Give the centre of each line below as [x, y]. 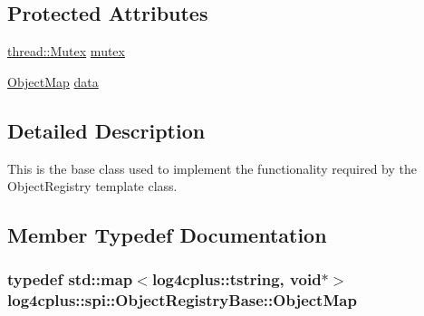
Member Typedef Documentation [167, 235]
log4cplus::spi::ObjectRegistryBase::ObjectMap [182, 300]
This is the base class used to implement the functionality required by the [212, 168]
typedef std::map [70, 279]
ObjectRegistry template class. [92, 186]
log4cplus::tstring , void [236, 279]
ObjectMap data [53, 81]
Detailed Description [106, 130]
